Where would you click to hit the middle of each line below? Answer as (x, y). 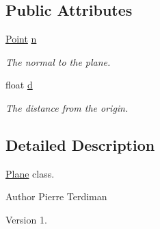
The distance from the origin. (67, 107)
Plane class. (30, 173)
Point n (21, 39)
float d (19, 85)
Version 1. (26, 219)
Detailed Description (80, 144)
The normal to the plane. (58, 61)
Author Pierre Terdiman (56, 196)
